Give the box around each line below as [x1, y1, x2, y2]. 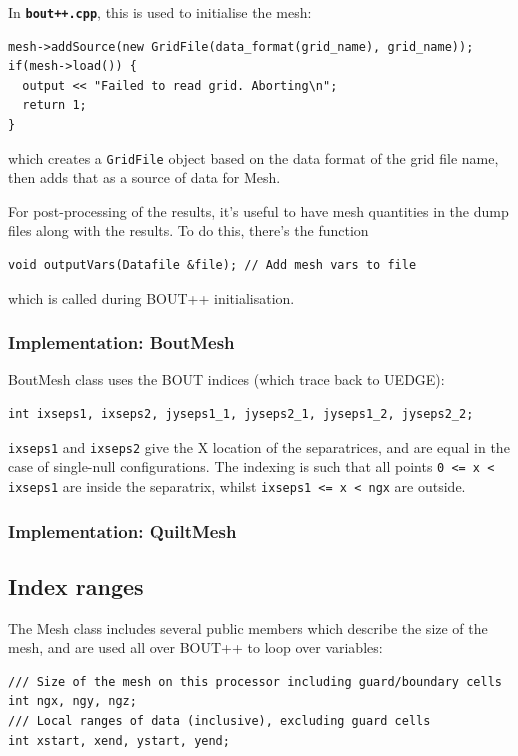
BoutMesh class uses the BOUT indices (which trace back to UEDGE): [8, 369, 445, 390]
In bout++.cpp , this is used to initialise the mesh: [8, 2, 312, 22]
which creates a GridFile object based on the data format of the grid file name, [8, 147, 499, 168]
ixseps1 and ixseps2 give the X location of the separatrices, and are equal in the [8, 436, 510, 457]
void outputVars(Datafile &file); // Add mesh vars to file [8, 258, 417, 273]
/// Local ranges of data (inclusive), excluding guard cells [8, 714, 431, 729]
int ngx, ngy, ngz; [8, 694, 137, 709]
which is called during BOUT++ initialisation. [8, 287, 295, 308]
